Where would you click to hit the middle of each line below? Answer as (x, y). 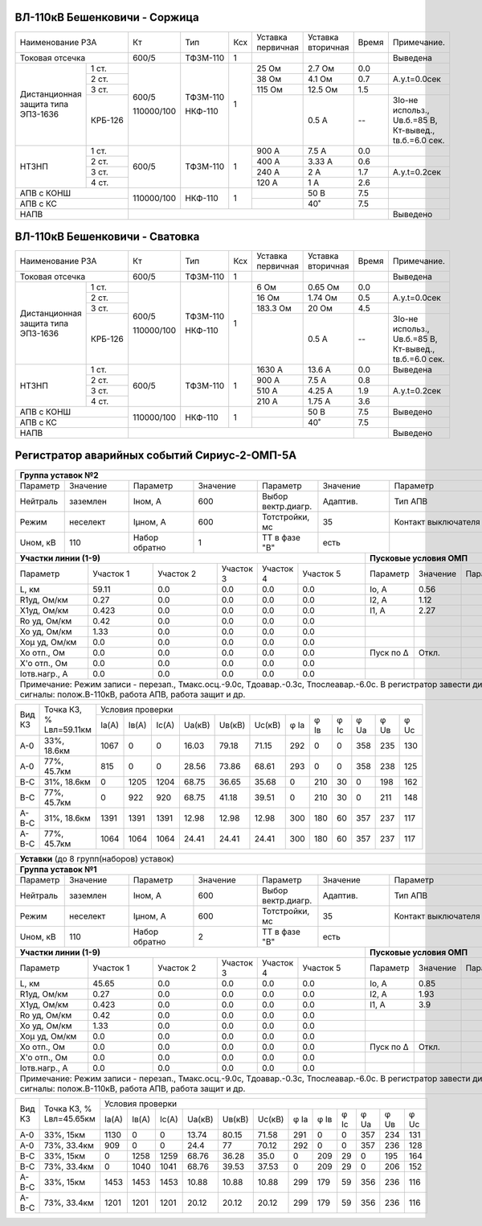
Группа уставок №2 (59, 475)
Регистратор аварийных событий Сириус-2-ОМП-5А (156, 456)
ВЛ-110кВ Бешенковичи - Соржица (107, 17)
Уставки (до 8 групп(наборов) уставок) (97, 858)
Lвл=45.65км (69, 1119)
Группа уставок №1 (58, 869)
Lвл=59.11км (68, 730)
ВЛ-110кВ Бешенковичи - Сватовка (107, 236)
